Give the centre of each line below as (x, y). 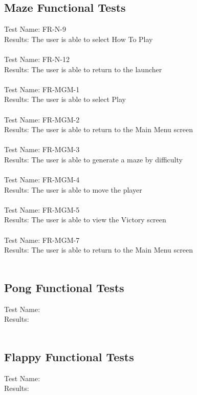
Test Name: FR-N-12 (37, 59)
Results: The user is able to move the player (73, 189)
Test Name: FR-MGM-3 (42, 149)
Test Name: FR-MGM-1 (42, 89)
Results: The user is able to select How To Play (79, 39)
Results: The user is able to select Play (65, 99)
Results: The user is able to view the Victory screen (85, 220)
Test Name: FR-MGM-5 (42, 209)
